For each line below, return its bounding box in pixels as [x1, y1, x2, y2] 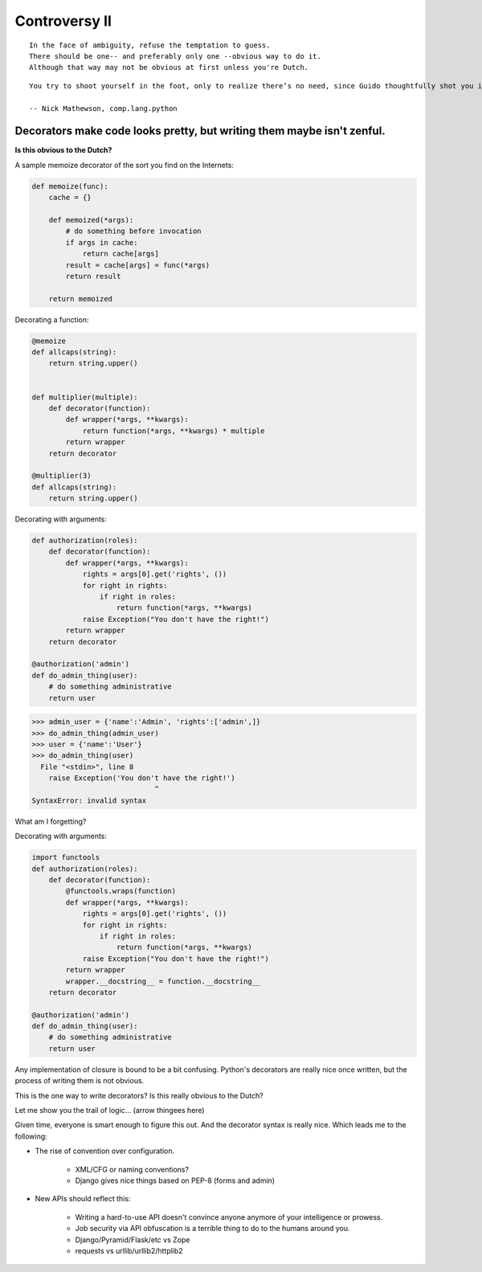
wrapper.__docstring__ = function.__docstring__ [65, 976, 261, 986]
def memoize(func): [31, 182, 108, 190]
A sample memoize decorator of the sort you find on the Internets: [14, 160, 235, 170]
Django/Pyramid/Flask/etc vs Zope [75, 1234, 190, 1245]
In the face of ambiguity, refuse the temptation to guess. [29, 40, 271, 50]
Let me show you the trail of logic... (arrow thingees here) [14, 1106, 205, 1115]
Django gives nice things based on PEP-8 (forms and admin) [75, 1176, 276, 1185]
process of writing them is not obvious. [14, 1076, 145, 1086]
